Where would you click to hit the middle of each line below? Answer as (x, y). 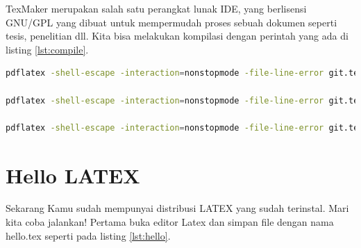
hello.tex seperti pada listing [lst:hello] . (88, 235)
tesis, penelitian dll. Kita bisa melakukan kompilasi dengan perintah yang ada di (177, 36)
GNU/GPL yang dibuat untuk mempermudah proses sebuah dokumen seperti (171, 22)
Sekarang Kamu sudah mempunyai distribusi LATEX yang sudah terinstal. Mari (177, 208)
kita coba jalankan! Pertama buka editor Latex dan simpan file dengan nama (170, 222)
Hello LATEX (73, 175)
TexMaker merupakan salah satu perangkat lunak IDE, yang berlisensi (156, 8)
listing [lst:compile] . (47, 49)
